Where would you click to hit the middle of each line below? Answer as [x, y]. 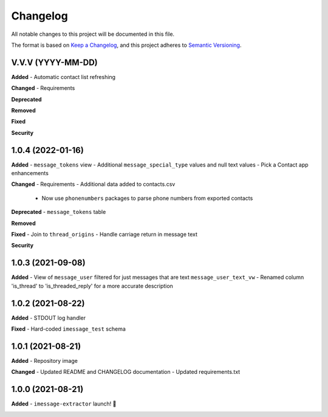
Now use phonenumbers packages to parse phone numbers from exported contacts [147, 198]
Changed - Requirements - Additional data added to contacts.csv [93, 184]
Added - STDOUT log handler [49, 318]
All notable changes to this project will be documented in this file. [93, 34]
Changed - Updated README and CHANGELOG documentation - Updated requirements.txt [126, 372]
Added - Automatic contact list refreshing [63, 77]
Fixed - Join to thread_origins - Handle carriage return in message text [104, 235]
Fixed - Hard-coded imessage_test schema [68, 329]
